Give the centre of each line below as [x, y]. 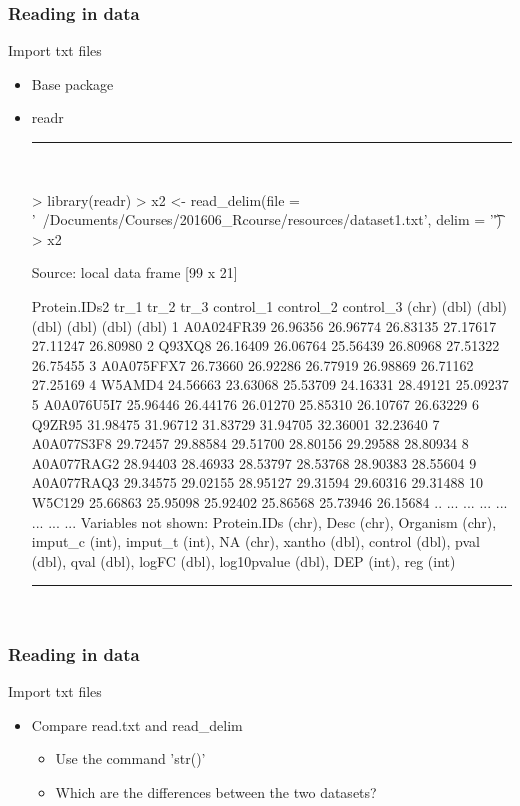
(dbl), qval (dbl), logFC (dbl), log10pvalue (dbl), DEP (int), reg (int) [243, 560]
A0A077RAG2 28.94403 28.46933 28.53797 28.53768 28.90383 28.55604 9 [254, 462]
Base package [72, 83]
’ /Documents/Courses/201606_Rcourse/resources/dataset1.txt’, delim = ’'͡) [266, 219]
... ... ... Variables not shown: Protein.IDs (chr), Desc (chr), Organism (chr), [264, 521]
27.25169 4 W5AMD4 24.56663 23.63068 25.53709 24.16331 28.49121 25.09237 [270, 384]
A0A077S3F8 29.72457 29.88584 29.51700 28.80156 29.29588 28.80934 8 [250, 443]
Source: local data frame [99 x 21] [134, 272]
